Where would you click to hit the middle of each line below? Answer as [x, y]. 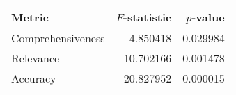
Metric [30, 17]
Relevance [36, 58]
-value [208, 17]
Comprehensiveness [58, 38]
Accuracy [34, 78]
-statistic [147, 17]
